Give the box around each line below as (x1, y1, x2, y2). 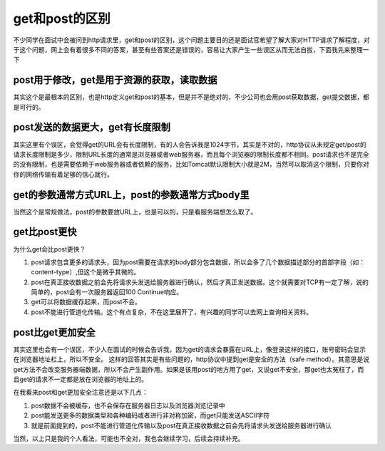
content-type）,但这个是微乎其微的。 (31, 268, 140, 276)
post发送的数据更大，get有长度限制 (13, 121, 171, 133)
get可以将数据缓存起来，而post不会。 (31, 298, 142, 306)
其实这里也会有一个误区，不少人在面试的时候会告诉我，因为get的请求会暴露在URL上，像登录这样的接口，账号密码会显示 (13, 345, 366, 353)
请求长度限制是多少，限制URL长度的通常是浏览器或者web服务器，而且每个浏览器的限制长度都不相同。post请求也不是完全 (13, 150, 370, 158)
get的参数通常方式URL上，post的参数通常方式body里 (13, 189, 250, 201)
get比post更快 (13, 226, 78, 238)
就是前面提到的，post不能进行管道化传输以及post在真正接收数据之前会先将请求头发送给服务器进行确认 (31, 421, 332, 430)
